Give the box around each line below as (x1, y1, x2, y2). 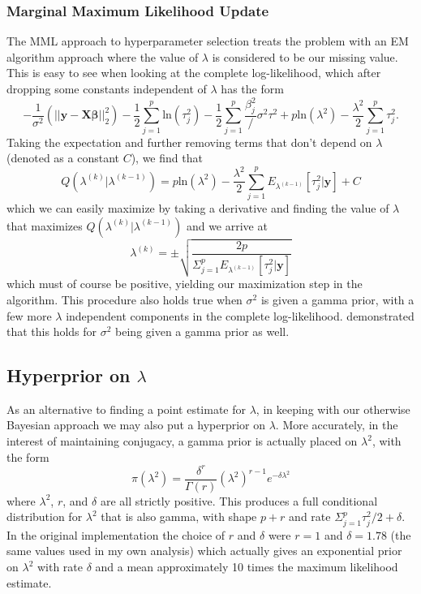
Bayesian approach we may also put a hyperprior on (6, 416, 266, 433)
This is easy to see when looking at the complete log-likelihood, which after (6, 64, 381, 81)
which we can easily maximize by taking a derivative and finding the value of (6, 200, 389, 217)
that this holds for (6, 323, 97, 340)
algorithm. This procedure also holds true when (6, 291, 243, 308)
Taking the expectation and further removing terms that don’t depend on (6, 133, 372, 150)
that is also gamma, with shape (101, 508, 257, 525)
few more (6, 307, 52, 324)
